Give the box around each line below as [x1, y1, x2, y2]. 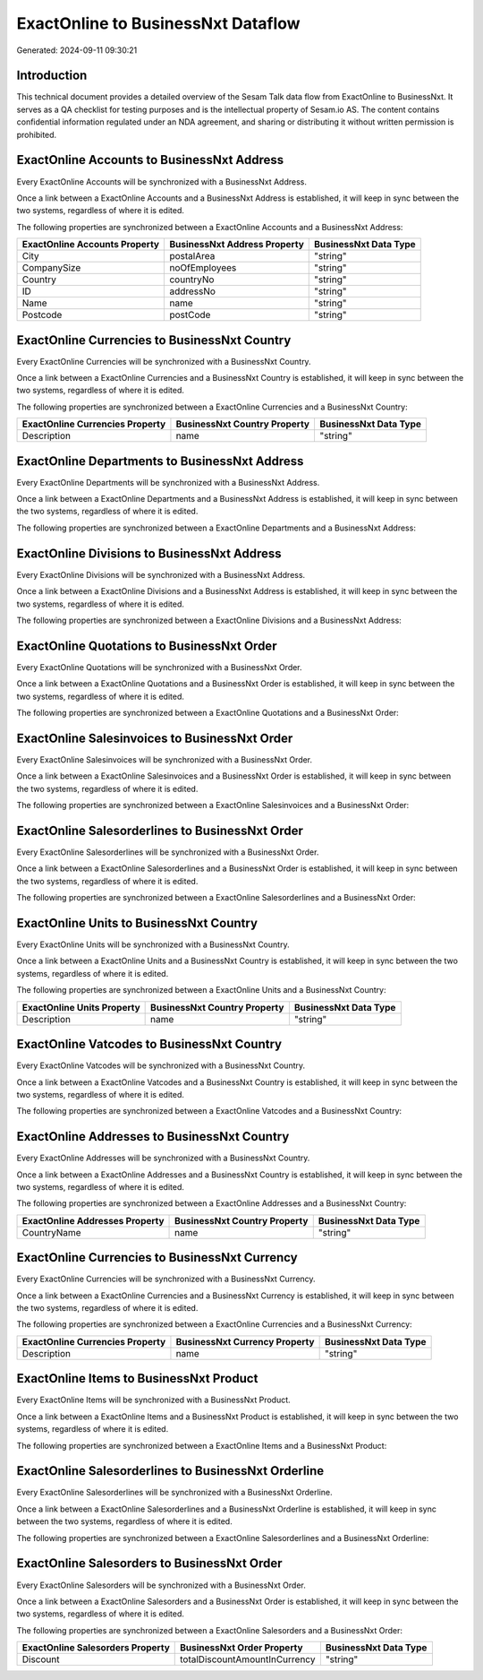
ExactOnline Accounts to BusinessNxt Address [16, 152, 284, 168]
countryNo [169, 273, 215, 286]
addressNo [169, 285, 216, 297]
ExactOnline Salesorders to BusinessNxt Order [16, 1555, 283, 1572]
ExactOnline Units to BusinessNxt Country [16, 915, 258, 931]
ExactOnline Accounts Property [21, 238, 160, 251]
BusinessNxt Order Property [179, 1641, 303, 1654]
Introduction [16, 68, 88, 83]
